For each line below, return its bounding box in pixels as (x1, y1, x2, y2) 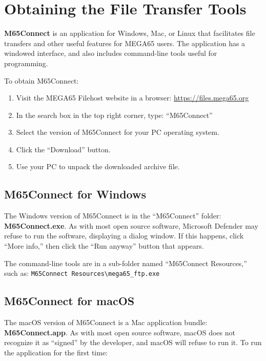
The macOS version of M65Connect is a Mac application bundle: (4, 317, 208, 328)
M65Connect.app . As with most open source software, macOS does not (4, 327, 235, 337)
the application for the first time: (4, 347, 108, 357)
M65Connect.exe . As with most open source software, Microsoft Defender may (4, 220, 258, 231)
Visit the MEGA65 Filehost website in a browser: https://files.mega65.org (16, 92, 249, 103)
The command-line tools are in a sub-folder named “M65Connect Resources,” (4, 257, 247, 268)
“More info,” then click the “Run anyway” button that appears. (4, 240, 204, 251)
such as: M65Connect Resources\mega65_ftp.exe (4, 268, 160, 278)
